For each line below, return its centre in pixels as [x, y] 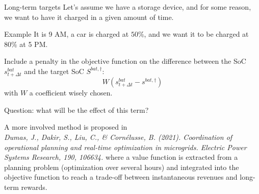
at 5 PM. [34, 44]
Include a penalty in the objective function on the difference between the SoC [125, 61]
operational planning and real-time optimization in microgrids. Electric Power [125, 147]
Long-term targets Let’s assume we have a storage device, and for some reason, [128, 7]
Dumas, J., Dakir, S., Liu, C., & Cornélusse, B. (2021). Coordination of [118, 137]
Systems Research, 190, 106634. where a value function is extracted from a [121, 157]
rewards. [34, 187]
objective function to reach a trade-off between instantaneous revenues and [121, 177]
